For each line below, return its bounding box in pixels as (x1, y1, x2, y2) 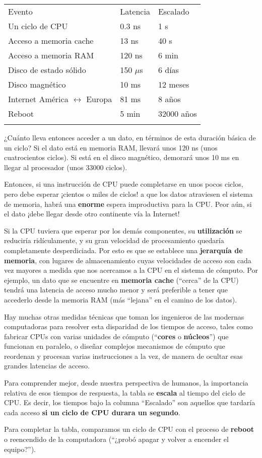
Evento (8, 6, 33, 17)
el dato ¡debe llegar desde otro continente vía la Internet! (4, 208, 180, 219)
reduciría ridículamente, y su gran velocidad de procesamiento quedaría (4, 235, 224, 246)
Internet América (8, 93, 69, 105)
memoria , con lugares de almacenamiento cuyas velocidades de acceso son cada (4, 255, 251, 265)
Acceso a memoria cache (8, 35, 94, 46)
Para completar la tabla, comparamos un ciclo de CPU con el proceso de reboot (4, 424, 254, 434)
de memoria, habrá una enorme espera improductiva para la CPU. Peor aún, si (4, 198, 252, 209)
